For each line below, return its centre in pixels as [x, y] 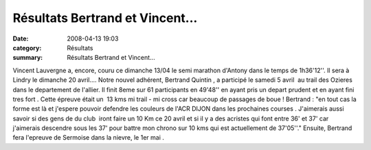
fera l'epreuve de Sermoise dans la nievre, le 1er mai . [88, 138]
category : [27, 47]
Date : [21, 39]
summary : [28, 58]
